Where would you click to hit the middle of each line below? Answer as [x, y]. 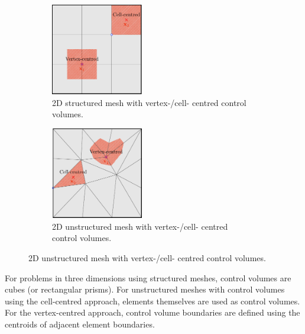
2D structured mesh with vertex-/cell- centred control [149, 102]
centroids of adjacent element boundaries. [80, 324]
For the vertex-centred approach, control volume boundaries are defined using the [152, 312]
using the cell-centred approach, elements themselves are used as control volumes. [152, 301]
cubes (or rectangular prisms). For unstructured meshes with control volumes [145, 289]
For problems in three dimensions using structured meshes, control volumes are [148, 277]
